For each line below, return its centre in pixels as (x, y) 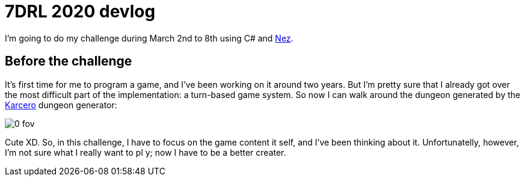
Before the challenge (69, 61)
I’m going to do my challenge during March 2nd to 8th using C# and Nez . (149, 38)
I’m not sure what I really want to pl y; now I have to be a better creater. (146, 152)
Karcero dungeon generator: (61, 105)
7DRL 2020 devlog (80, 11)
